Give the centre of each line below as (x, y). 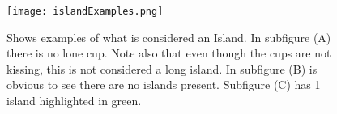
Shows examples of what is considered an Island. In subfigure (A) (169, 37)
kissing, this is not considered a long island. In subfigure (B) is (162, 68)
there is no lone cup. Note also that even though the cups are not (169, 53)
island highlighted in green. (74, 101)
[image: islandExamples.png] (85, 11)
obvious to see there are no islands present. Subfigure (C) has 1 (164, 84)
